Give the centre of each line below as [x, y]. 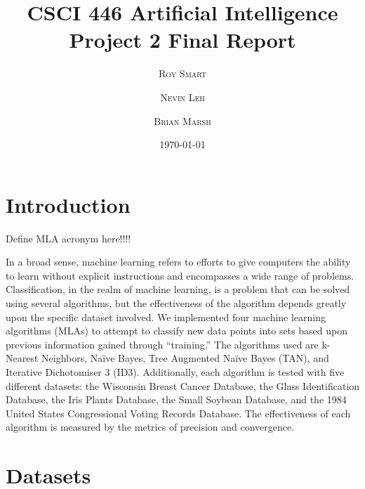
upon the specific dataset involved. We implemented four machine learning [166, 317]
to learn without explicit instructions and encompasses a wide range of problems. [180, 275]
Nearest [22, 358]
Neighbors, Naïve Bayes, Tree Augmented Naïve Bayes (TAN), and [185, 358]
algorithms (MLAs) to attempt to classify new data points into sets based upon [177, 331]
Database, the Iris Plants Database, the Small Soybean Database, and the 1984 [176, 399]
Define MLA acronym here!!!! [68, 238]
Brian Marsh [182, 120]
